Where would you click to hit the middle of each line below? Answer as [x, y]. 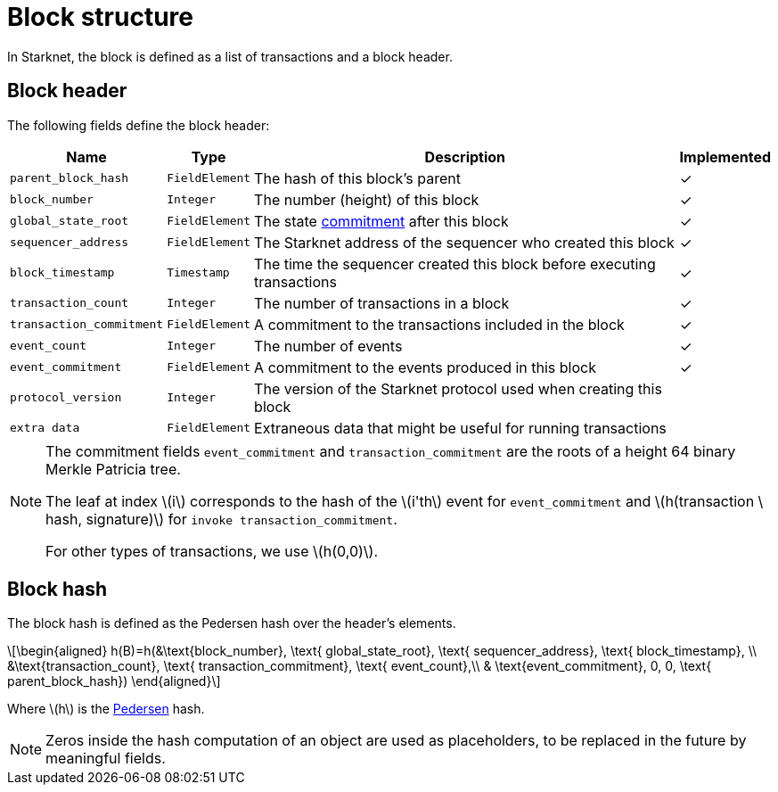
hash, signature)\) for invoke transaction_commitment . [221, 519]
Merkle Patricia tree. [113, 469]
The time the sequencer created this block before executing [455, 264]
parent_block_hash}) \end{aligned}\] [114, 681]
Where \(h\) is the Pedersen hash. [106, 709]
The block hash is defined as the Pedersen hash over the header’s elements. [232, 623]
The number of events [328, 346]
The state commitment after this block [381, 221]
